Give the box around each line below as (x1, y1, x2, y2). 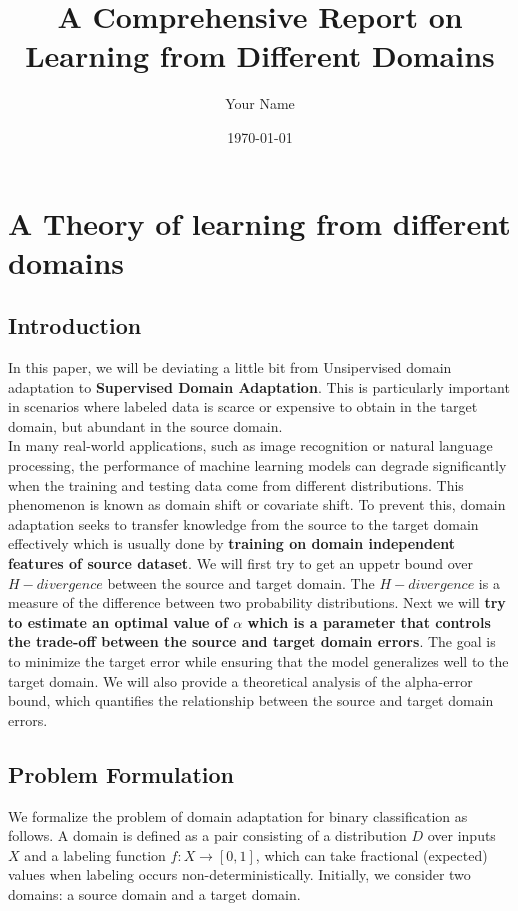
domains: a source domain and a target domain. (8, 883, 301, 904)
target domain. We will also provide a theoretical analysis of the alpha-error (8, 670, 473, 691)
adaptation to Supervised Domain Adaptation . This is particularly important (8, 376, 510, 397)
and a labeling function (24, 844, 166, 865)
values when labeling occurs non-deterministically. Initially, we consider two (8, 864, 471, 885)
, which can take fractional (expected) (255, 844, 488, 865)
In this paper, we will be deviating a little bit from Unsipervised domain (8, 357, 452, 378)
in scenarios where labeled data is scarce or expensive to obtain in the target (8, 396, 478, 417)
